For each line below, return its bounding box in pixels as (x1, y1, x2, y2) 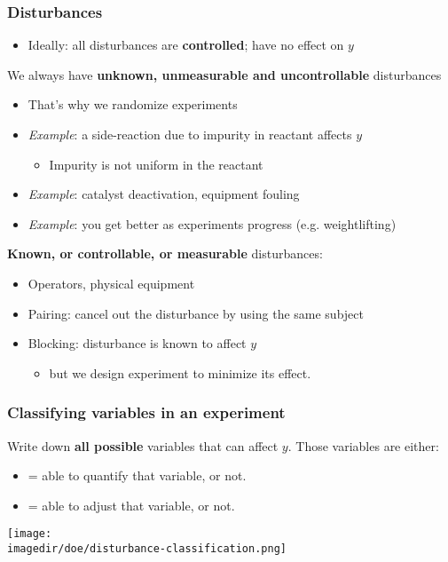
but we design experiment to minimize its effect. (49, 363, 311, 382)
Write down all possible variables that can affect (7, 436, 279, 455)
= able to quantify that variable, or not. (28, 466, 247, 485)
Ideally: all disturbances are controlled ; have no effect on (28, 36, 344, 54)
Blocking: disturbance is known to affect (28, 334, 247, 352)
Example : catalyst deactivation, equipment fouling (28, 185, 300, 203)
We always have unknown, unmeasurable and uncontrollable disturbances (7, 65, 442, 83)
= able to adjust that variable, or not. (28, 495, 235, 514)
